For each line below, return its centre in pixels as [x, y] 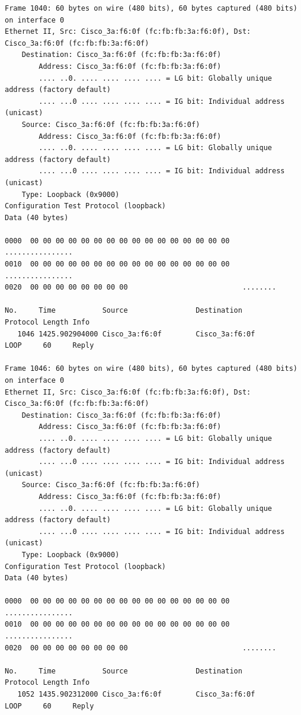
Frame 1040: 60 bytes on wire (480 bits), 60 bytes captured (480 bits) [151, 8]
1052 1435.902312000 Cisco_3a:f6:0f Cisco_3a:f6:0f [136, 695]
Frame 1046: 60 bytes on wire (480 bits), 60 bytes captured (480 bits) [151, 369]
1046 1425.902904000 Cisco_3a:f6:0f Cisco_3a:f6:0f [136, 334]
